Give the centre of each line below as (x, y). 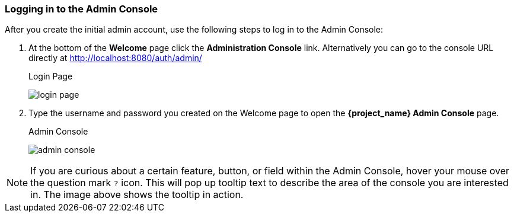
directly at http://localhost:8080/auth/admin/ (115, 58)
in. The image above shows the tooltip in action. (137, 195)
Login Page (51, 76)
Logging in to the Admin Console (82, 9)
